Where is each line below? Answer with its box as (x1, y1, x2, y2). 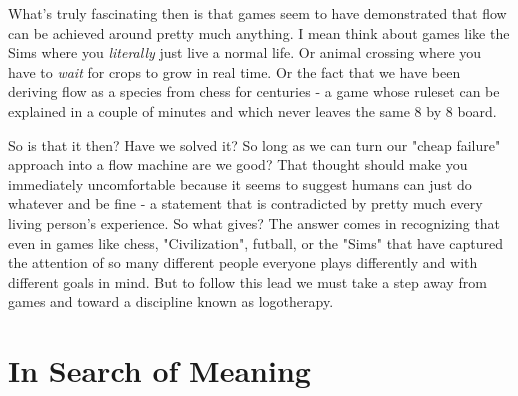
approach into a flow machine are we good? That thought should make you (8, 154, 468, 175)
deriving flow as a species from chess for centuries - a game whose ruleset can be (8, 81, 500, 102)
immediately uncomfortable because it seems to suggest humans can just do (8, 173, 472, 194)
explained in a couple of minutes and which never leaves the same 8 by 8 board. (8, 100, 497, 121)
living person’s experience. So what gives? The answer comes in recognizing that (8, 212, 501, 233)
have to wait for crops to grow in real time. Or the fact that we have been (8, 61, 461, 82)
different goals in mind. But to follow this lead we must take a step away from (8, 271, 487, 292)
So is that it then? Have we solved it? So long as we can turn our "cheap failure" (8, 134, 501, 155)
